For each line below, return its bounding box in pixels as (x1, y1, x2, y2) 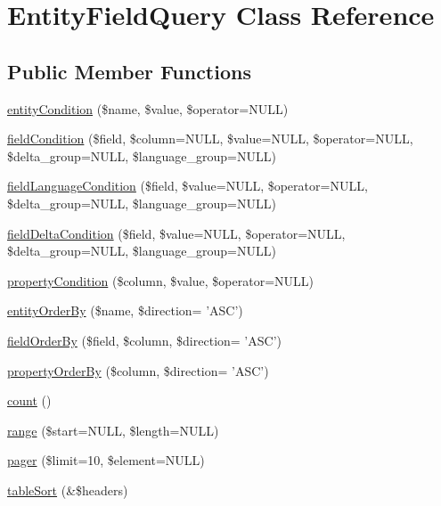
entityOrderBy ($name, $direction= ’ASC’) (7, 301, 243, 320)
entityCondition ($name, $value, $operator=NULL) (7, 99, 289, 118)
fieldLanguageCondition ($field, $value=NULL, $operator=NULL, (7, 176, 368, 195)
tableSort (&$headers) (7, 480, 128, 499)
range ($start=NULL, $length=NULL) (7, 420, 219, 439)
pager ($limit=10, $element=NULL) (7, 451, 205, 469)
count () (7, 391, 52, 410)
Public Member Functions (7, 57, 251, 85)
